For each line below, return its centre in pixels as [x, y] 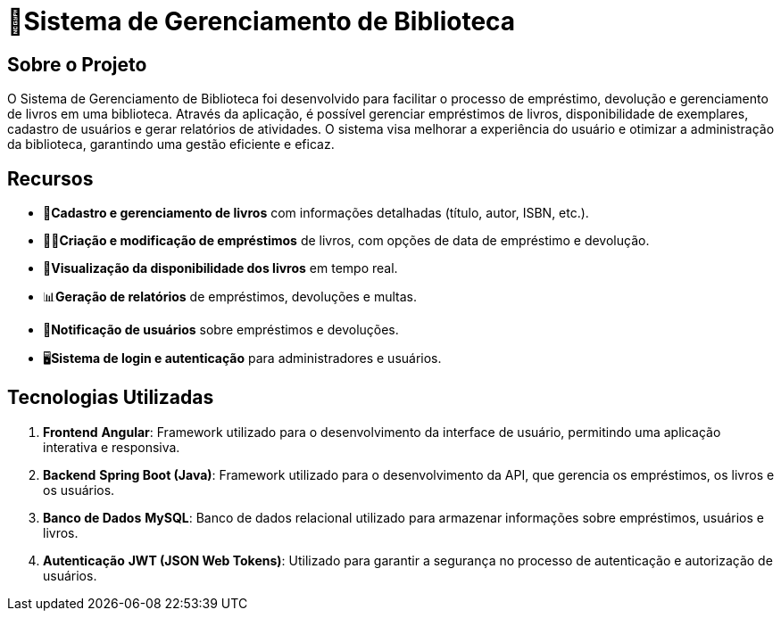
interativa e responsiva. [112, 447]
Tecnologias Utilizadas [111, 398]
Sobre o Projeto [77, 64]
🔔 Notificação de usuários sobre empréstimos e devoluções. [221, 330]
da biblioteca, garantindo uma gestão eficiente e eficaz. [171, 144]
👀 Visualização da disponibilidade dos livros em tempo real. [220, 268]
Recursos [50, 178]
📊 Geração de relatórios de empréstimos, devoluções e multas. [230, 297]
